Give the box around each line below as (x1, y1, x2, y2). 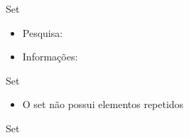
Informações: (22, 49, 78, 64)
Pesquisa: (22, 25, 63, 40)
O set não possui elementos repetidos (22, 97, 184, 112)
